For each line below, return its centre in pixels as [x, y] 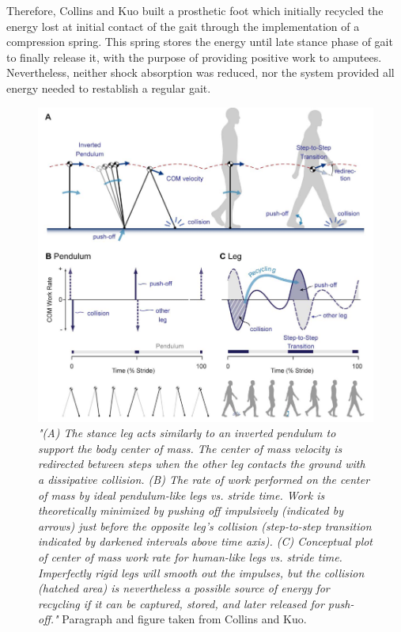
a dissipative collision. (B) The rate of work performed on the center [204, 479]
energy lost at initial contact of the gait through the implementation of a [183, 26]
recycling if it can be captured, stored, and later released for [181, 603]
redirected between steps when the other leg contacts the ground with [202, 464]
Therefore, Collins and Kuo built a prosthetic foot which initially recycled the [195, 10]
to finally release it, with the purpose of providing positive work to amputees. [194, 57]
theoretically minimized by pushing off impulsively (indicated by [191, 510]
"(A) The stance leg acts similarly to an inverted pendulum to [187, 433]
